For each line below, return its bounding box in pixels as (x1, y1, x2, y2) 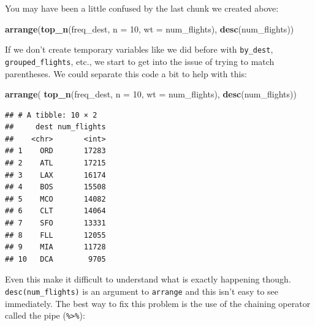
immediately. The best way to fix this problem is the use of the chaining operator (5, 297, 311, 309)
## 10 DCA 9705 (5, 254, 106, 263)
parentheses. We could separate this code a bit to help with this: (5, 67, 247, 80)
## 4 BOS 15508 (5, 183, 106, 192)
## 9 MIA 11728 (5, 243, 106, 252)
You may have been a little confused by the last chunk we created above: (5, 2, 279, 14)
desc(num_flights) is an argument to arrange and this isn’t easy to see (5, 285, 278, 297)
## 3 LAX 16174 (5, 170, 106, 180)
